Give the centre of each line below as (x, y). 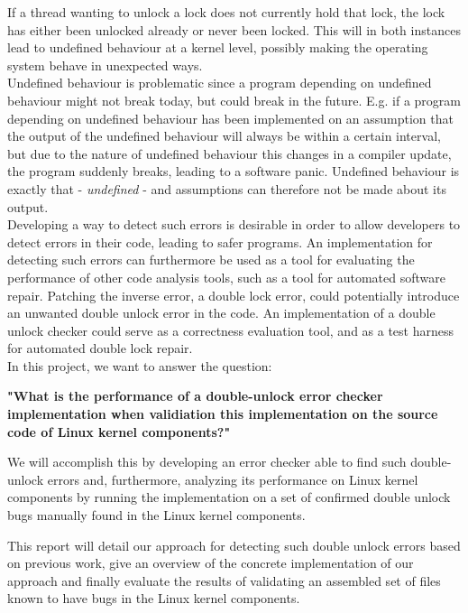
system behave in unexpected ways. (105, 65)
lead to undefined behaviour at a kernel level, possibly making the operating (218, 47)
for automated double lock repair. (100, 348)
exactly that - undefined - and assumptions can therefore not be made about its (227, 188)
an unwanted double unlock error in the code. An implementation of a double (221, 313)
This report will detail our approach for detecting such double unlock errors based (234, 545)
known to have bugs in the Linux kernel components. (154, 598)
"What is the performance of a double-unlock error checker (195, 396)
